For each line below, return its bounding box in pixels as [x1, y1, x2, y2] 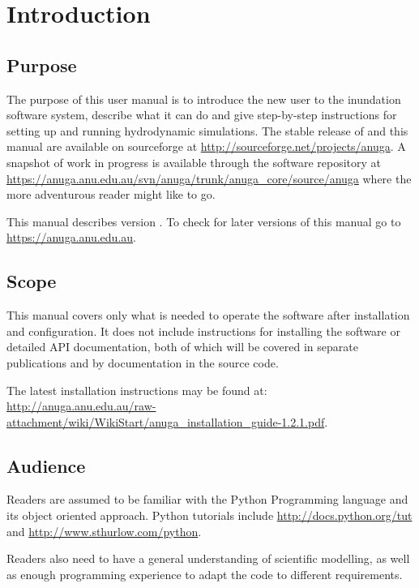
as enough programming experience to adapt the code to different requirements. [6, 565, 403, 582]
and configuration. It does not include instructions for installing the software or [6, 322, 400, 339]
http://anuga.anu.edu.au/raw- [6, 397, 156, 414]
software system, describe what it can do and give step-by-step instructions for [6, 106, 397, 123]
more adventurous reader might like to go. [6, 186, 216, 203]
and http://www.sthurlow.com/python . [6, 522, 202, 539]
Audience [6, 453, 86, 478]
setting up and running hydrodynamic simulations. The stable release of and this [6, 122, 408, 139]
